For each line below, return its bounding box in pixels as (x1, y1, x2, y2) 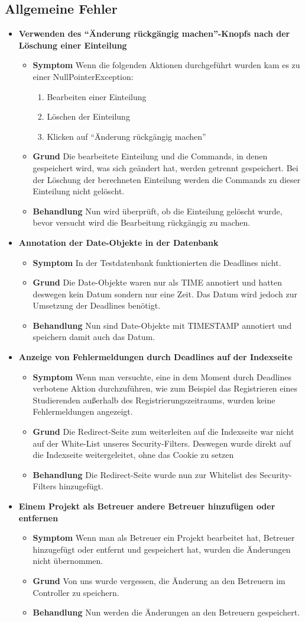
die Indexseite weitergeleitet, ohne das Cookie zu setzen (33, 448, 234, 461)
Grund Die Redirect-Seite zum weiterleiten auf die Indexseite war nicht (33, 425, 294, 438)
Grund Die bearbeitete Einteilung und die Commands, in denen (33, 150, 268, 162)
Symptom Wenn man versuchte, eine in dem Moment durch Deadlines (33, 370, 291, 383)
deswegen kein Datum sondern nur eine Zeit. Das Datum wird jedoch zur (33, 287, 297, 300)
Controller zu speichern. (33, 586, 119, 598)
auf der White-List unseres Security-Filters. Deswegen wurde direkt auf (33, 437, 291, 449)
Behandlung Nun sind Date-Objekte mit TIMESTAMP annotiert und (33, 319, 292, 331)
